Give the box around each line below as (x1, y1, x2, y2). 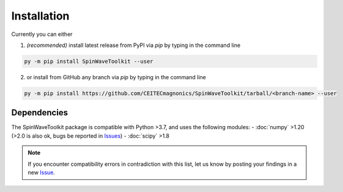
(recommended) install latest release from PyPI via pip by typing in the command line (26, 41, 241, 49)
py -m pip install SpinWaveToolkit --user (24, 58, 153, 65)
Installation (11, 9, 70, 23)
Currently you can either (11, 30, 73, 38)
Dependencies (11, 107, 68, 118)
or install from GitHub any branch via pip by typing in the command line (26, 73, 206, 80)
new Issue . (28, 168, 55, 176)
